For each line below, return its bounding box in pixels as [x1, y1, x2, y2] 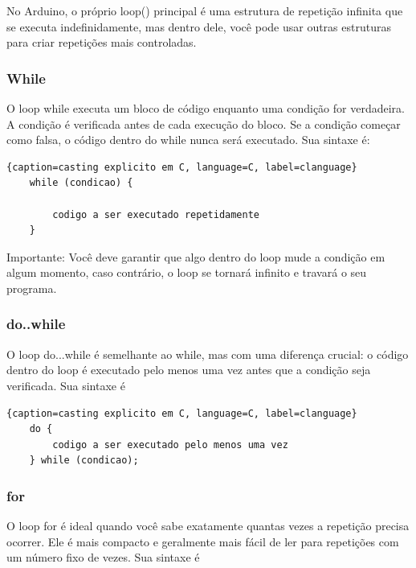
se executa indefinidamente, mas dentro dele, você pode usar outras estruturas [6, 18, 391, 35]
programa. [6, 279, 57, 296]
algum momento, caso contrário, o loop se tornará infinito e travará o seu [6, 264, 367, 281]
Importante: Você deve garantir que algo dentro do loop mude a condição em [6, 248, 385, 265]
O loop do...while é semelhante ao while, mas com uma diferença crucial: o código [6, 345, 409, 362]
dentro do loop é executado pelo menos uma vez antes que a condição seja [6, 361, 371, 378]
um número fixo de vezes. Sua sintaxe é [6, 549, 200, 566]
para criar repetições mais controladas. [6, 34, 197, 51]
